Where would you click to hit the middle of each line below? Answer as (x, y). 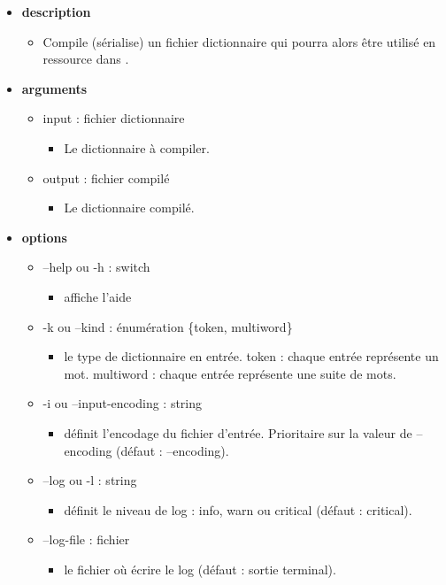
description (56, 12)
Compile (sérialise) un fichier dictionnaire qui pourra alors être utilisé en (239, 41)
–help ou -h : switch (96, 267)
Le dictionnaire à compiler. (137, 147)
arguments (54, 88)
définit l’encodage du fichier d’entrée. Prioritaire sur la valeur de (238, 432)
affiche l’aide (98, 296)
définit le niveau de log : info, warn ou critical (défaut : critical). (238, 509)
